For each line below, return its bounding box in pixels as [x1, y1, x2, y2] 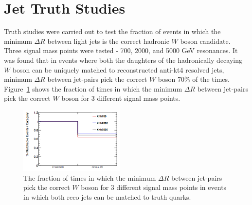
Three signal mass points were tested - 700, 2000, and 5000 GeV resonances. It [4, 45, 238, 56]
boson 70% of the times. [158, 74, 230, 84]
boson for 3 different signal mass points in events [81, 182, 227, 192]
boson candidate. [180, 36, 231, 46]
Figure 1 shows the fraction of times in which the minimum [4, 83, 182, 93]
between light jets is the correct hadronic [47, 36, 169, 46]
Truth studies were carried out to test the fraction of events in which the [4, 26, 221, 37]
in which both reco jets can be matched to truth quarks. [23, 192, 191, 202]
